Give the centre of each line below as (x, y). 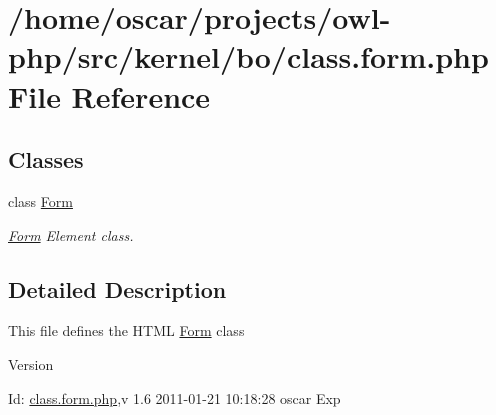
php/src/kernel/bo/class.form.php (248, 56)
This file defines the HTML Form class (126, 330)
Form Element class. (71, 234)
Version (31, 363)
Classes (46, 159)
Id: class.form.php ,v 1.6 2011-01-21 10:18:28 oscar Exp (174, 397)
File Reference (109, 95)
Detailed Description (117, 288)
